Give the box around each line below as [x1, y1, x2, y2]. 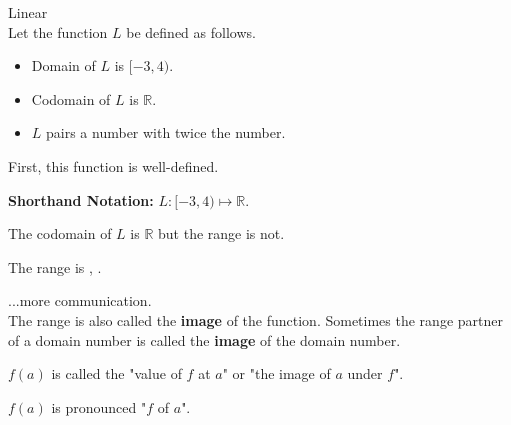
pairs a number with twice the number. [46, 122, 286, 143]
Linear [8, 2, 48, 22]
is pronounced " [51, 396, 147, 417]
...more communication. [8, 290, 152, 311]
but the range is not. [158, 223, 285, 244]
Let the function [8, 21, 108, 42]
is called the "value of [51, 363, 182, 384]
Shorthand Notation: [8, 189, 154, 210]
